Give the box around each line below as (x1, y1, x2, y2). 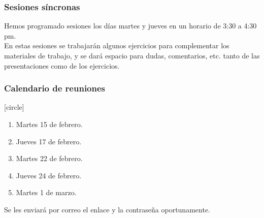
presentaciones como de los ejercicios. (4, 60, 120, 71)
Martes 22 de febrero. (16, 153, 83, 164)
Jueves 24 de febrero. (16, 170, 82, 180)
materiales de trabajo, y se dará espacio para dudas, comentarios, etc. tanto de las (4, 50, 260, 60)
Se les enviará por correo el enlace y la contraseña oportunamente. (4, 204, 210, 214)
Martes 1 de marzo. (16, 187, 77, 198)
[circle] (4, 102, 24, 112)
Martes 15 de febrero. (16, 119, 83, 129)
